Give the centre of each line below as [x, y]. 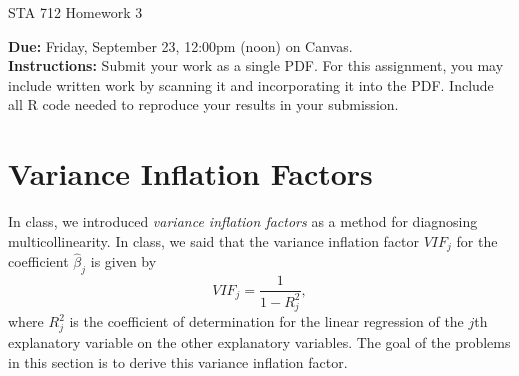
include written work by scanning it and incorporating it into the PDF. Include [251, 84]
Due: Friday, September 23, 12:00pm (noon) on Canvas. [180, 45]
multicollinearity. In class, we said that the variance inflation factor [214, 240]
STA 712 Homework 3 [75, 12]
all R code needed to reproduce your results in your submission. [203, 104]
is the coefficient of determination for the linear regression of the [266, 321]
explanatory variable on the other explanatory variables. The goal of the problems [259, 342]
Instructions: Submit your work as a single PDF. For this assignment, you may [256, 65]
